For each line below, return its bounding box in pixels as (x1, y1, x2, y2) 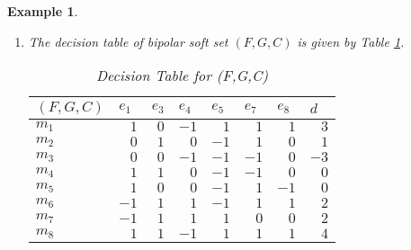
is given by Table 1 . (297, 31, 405, 50)
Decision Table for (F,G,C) (95, 65, 268, 86)
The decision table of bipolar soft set (28, 31, 228, 50)
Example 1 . (7, 2, 78, 20)
